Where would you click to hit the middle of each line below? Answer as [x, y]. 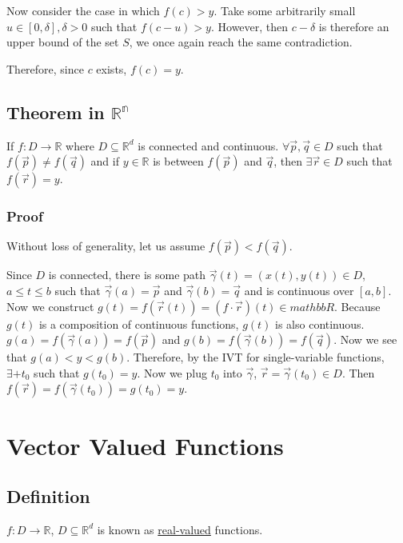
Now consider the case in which [83, 10]
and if [105, 161]
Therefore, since [45, 68]
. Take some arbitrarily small [285, 10]
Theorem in [56, 112]
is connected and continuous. [208, 145]
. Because [357, 306]
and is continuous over [299, 290]
